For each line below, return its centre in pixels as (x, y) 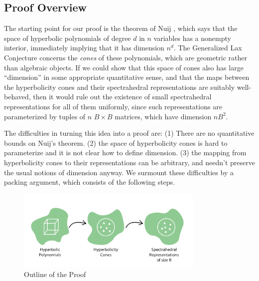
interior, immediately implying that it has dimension (84, 48)
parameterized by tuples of (45, 116)
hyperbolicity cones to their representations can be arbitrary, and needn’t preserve (129, 162)
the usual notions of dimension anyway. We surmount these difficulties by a (119, 172)
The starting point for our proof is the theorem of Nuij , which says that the (121, 28)
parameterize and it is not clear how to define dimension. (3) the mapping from (125, 152)
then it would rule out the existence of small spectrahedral (122, 97)
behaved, (17, 97)
